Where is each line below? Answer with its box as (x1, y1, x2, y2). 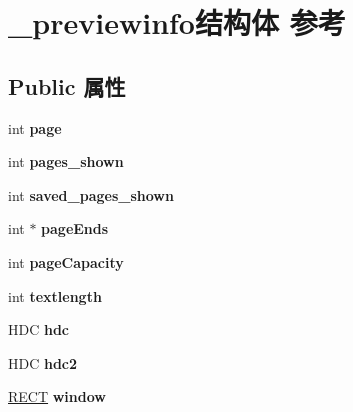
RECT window (8, 386, 106, 407)
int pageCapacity (8, 251, 124, 272)
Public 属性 (8, 70, 126, 101)
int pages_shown (8, 151, 124, 172)
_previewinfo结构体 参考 (8, 2, 346, 43)
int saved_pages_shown (8, 184, 174, 205)
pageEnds (41, 218, 109, 239)
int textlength (8, 285, 102, 306)
